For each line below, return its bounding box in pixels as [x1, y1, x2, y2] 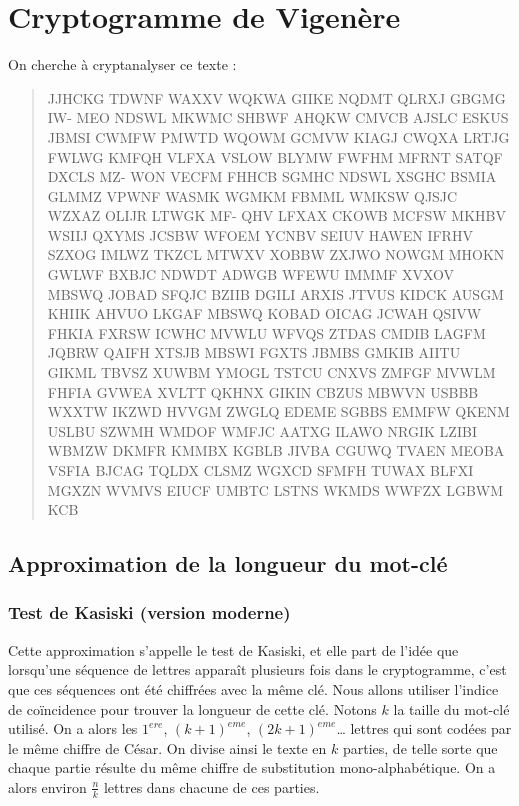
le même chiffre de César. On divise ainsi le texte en [8, 737, 327, 758]
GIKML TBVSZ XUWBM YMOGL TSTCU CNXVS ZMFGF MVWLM [47, 362, 496, 383]
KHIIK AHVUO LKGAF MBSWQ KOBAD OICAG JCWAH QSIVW [47, 303, 482, 324]
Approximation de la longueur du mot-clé [8, 548, 448, 579]
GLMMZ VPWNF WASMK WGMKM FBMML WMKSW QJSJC [47, 185, 458, 206]
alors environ [8, 776, 87, 797]
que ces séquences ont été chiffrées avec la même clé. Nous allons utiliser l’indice [8, 678, 499, 699]
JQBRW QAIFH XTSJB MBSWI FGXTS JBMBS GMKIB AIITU [47, 342, 461, 363]
